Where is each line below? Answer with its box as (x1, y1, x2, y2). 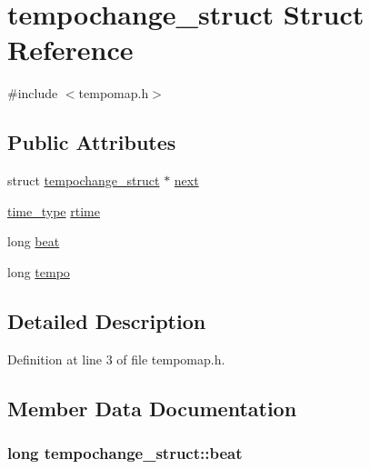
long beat (7, 232, 60, 251)
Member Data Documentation (7, 394, 297, 422)
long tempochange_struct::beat (7, 441, 243, 464)
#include (7, 84, 58, 103)
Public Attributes (7, 128, 176, 156)
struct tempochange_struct (7, 171, 160, 190)
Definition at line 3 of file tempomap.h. (7, 349, 225, 368)
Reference (7, 31, 134, 68)
